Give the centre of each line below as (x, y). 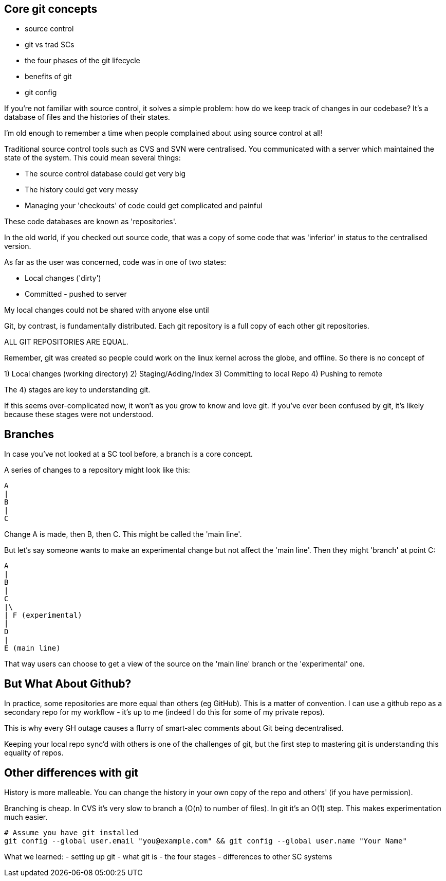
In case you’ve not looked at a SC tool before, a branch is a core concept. (128, 454)
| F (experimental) (43, 615)
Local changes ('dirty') (63, 278)
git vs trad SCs (50, 45)
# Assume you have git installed (71, 832)
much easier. (26, 817)
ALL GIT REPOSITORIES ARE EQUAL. (66, 342)
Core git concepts (51, 9)
